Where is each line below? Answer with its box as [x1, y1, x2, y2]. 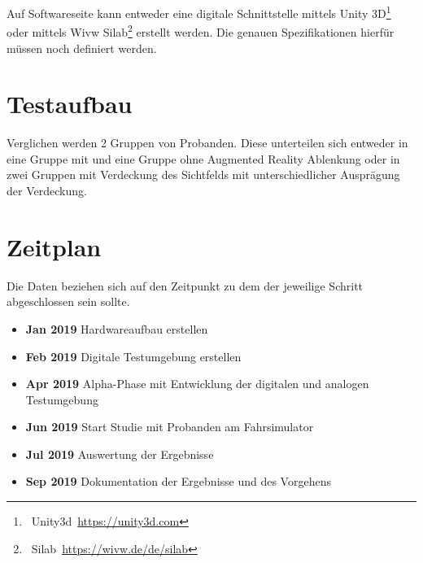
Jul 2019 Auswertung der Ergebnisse [25, 445, 214, 462]
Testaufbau [7, 87, 133, 120]
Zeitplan [7, 229, 102, 263]
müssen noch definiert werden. [7, 39, 157, 56]
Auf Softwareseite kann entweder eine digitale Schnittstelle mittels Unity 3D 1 [7, 2, 391, 21]
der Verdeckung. [7, 182, 87, 199]
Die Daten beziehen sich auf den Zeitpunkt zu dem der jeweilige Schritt [7, 277, 364, 294]
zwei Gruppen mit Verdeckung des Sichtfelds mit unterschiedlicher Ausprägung [7, 166, 400, 183]
